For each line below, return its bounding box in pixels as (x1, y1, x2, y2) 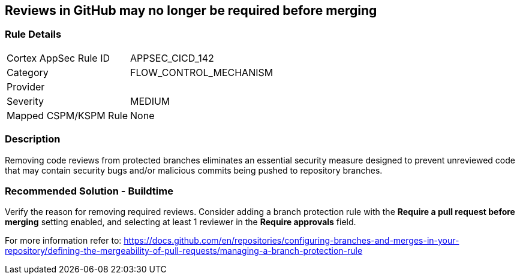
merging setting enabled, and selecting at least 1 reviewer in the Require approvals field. (5, 217, 356, 228)
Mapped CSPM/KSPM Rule (7, 109, 128, 122)
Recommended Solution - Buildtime (5, 184, 173, 197)
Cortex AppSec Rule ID (7, 51, 110, 64)
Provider (7, 80, 45, 93)
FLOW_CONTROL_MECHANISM (130, 66, 273, 78)
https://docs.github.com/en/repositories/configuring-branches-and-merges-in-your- (124, 235, 459, 246)
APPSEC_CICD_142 (130, 51, 214, 64)
